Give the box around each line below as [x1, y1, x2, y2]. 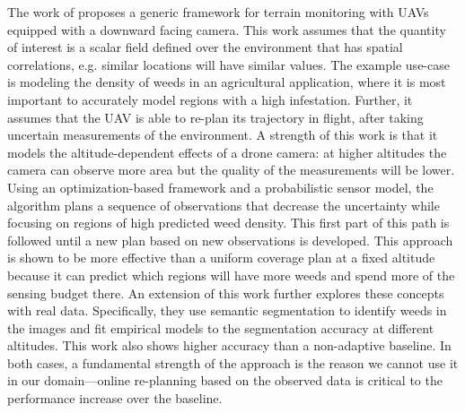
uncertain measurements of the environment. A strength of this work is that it [7, 125, 438, 144]
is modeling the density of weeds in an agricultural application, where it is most [7, 73, 446, 91]
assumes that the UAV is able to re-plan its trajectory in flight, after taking [7, 108, 424, 126]
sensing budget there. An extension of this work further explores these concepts [7, 283, 444, 302]
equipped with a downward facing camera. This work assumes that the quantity [7, 20, 446, 39]
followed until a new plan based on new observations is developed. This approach [7, 230, 453, 249]
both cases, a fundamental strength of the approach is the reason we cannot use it [7, 353, 459, 372]
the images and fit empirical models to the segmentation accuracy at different [7, 318, 434, 337]
